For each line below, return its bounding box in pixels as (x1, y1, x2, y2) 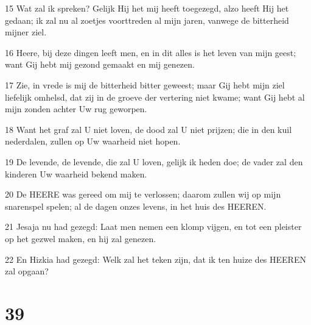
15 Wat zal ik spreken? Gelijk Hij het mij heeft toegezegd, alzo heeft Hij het (5, 2, 289, 14)
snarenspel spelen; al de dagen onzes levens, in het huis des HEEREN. (5, 199, 267, 212)
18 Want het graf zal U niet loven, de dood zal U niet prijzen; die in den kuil (5, 123, 292, 135)
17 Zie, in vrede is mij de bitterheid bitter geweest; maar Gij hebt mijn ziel (5, 78, 285, 91)
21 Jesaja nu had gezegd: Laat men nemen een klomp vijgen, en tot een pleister (5, 220, 302, 233)
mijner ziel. (5, 26, 47, 38)
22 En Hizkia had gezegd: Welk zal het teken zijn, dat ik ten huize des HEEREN (5, 252, 306, 265)
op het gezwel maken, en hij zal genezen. (5, 232, 156, 245)
